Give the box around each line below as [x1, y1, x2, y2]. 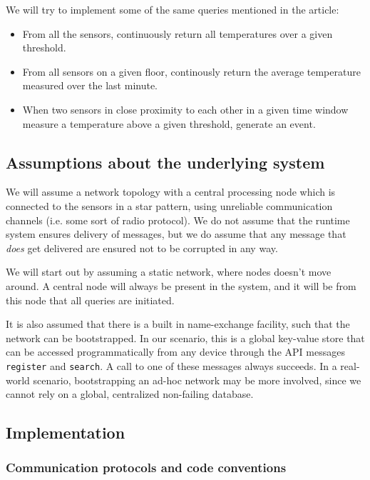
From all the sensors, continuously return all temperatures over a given [22, 26, 333, 41]
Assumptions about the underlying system [6, 151, 325, 173]
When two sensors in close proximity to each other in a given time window [22, 101, 349, 116]
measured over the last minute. [22, 78, 158, 93]
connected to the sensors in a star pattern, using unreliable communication [6, 198, 333, 213]
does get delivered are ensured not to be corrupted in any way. [6, 240, 278, 255]
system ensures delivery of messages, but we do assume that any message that [6, 226, 346, 241]
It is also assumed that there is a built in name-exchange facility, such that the [6, 316, 350, 331]
